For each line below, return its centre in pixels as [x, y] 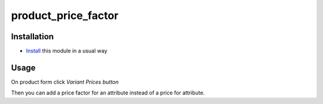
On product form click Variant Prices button [65, 82]
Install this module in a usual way [67, 51]
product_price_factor [65, 15]
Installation [32, 37]
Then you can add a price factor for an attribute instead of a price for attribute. [108, 93]
